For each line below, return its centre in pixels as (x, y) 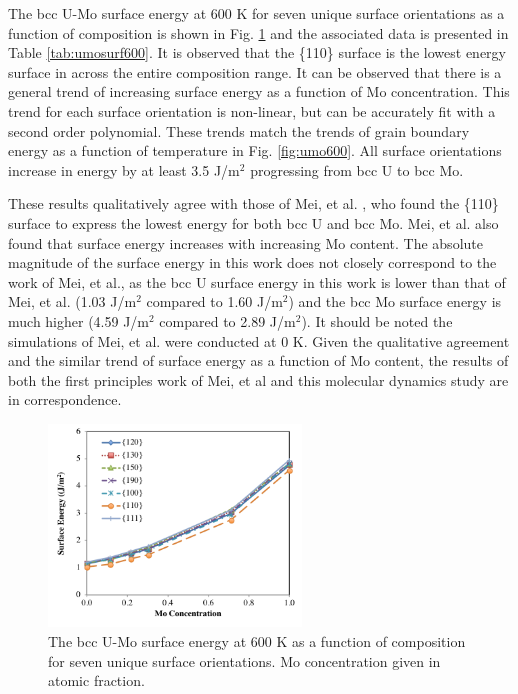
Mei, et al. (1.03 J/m (72, 301)
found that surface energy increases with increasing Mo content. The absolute (245, 242)
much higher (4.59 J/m (79, 320)
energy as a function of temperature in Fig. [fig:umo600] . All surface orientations (255, 150)
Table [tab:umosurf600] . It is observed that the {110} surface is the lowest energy (257, 52)
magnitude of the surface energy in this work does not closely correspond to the (252, 262)
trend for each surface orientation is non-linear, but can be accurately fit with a (252, 110)
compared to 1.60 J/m (214, 301)
